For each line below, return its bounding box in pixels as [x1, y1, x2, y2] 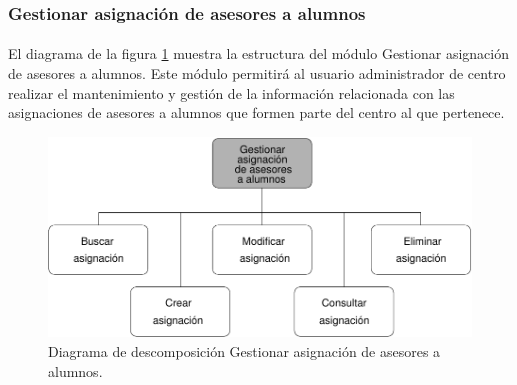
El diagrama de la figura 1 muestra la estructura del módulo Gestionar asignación [8, 43, 509, 64]
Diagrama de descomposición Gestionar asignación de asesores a [48, 341, 441, 362]
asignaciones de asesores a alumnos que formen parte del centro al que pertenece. [8, 102, 505, 123]
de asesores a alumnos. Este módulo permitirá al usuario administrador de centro [8, 63, 506, 84]
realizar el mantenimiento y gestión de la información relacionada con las [8, 82, 455, 103]
